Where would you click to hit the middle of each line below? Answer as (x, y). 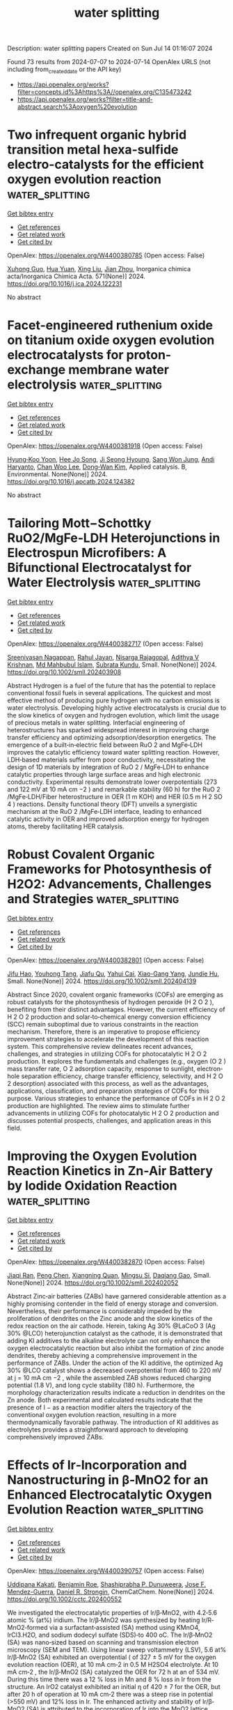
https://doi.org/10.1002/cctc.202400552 (64, 1599)
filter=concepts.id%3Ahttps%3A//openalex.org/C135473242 (104, 91)
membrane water (119, 370)
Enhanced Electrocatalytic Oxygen (110, 1495)
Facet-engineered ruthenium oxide (110, 325)
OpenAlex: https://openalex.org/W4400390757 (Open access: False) (106, 1571)
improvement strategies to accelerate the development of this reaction (108, 1039)
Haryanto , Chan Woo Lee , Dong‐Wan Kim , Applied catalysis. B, (97, 467)
